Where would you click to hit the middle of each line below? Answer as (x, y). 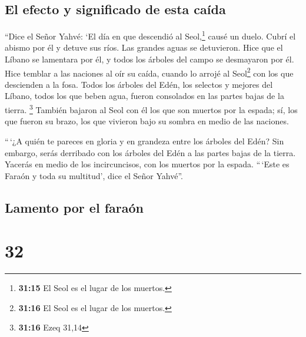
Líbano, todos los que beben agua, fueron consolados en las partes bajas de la (144, 96)
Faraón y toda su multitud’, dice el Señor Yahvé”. (94, 175)
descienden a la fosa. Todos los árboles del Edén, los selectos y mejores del (139, 84)
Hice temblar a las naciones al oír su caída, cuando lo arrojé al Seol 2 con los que (149, 72)
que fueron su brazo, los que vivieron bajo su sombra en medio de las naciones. (147, 121)
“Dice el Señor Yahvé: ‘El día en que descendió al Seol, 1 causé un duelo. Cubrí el (150, 35)
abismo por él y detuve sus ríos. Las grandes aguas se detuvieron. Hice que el (144, 47)
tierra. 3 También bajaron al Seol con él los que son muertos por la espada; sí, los (151, 109)
